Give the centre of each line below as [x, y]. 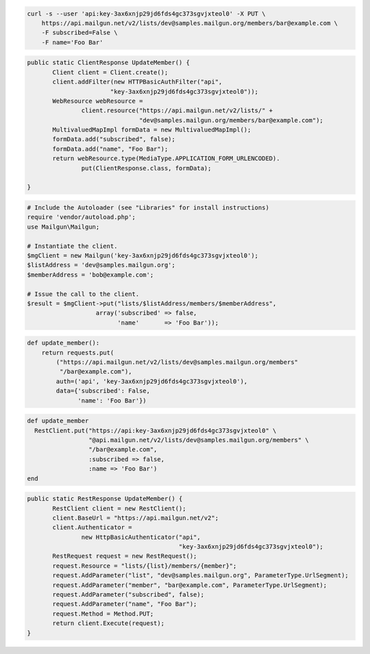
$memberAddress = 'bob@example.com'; [90, 275]
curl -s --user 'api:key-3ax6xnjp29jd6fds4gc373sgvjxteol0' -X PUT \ [146, 13]
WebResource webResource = [98, 101]
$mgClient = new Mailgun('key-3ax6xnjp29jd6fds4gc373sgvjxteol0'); [143, 255]
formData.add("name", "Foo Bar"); [110, 149]
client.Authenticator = [92, 528]
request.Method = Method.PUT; [103, 614]
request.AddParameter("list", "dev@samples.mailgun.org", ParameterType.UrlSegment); [200, 576]
